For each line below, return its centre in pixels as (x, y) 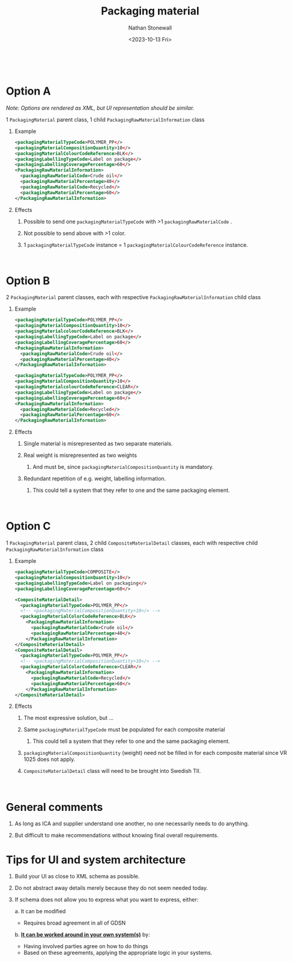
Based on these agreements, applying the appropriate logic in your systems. (118, 953)
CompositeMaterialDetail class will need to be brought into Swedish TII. (112, 771)
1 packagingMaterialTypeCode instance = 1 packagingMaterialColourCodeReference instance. (136, 244)
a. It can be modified (40, 911)
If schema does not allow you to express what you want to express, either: (107, 900)
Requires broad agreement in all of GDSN (75, 923)
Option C (29, 526)
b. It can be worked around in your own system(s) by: (82, 935)
